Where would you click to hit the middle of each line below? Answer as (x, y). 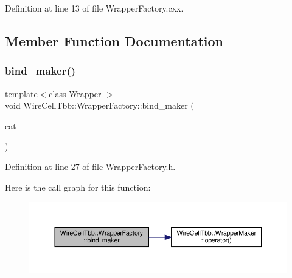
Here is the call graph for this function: (78, 187)
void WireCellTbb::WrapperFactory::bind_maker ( (99, 105)
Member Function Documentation (114, 40)
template (21, 93)
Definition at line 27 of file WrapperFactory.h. (90, 166)
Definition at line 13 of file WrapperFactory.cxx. (94, 8)
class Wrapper (75, 93)
